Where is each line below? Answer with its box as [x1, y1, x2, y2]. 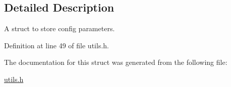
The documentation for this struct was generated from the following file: [4, 57, 227, 67]
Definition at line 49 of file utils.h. [4, 40, 109, 50]
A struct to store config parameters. [4, 23, 115, 34]
